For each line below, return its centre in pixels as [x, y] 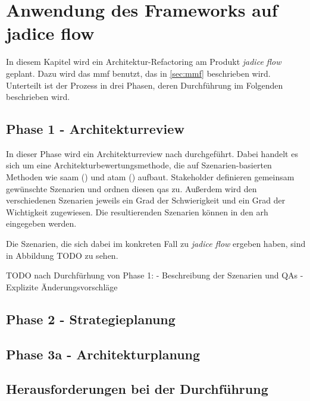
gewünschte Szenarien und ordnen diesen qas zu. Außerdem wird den [131, 188]
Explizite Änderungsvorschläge [62, 286]
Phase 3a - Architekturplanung [103, 354]
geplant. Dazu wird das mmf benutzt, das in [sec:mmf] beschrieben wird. [138, 73]
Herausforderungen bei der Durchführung [137, 389]
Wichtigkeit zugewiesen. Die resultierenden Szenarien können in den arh [137, 212]
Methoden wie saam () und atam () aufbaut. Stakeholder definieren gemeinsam [150, 177]
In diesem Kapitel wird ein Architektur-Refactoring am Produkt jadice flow [144, 62]
